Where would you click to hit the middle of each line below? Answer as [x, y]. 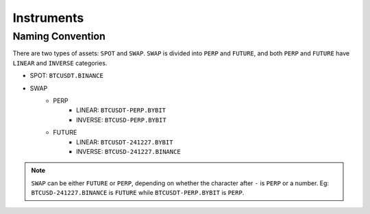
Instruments [48, 18]
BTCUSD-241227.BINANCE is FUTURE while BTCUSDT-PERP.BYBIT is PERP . [138, 193]
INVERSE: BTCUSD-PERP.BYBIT [122, 120]
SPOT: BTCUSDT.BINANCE [67, 76]
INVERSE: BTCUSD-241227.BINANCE [128, 151]
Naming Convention [59, 36]
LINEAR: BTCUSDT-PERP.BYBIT [121, 110]
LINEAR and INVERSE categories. [60, 63]
